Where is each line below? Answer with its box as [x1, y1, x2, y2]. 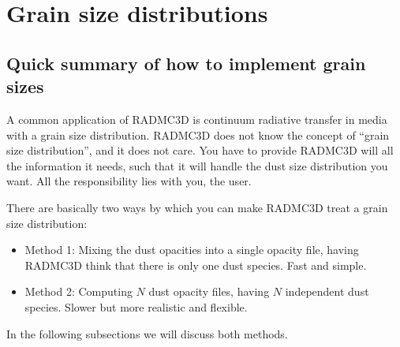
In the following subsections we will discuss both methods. [6, 325, 288, 341]
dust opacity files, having [148, 283, 270, 300]
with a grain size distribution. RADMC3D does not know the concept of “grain [6, 126, 390, 143]
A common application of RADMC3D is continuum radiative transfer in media [6, 110, 387, 127]
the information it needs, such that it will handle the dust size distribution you [6, 157, 388, 173]
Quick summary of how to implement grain [6, 50, 366, 75]
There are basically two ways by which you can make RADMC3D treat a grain [6, 199, 388, 215]
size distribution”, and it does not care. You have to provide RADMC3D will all [6, 142, 394, 159]
